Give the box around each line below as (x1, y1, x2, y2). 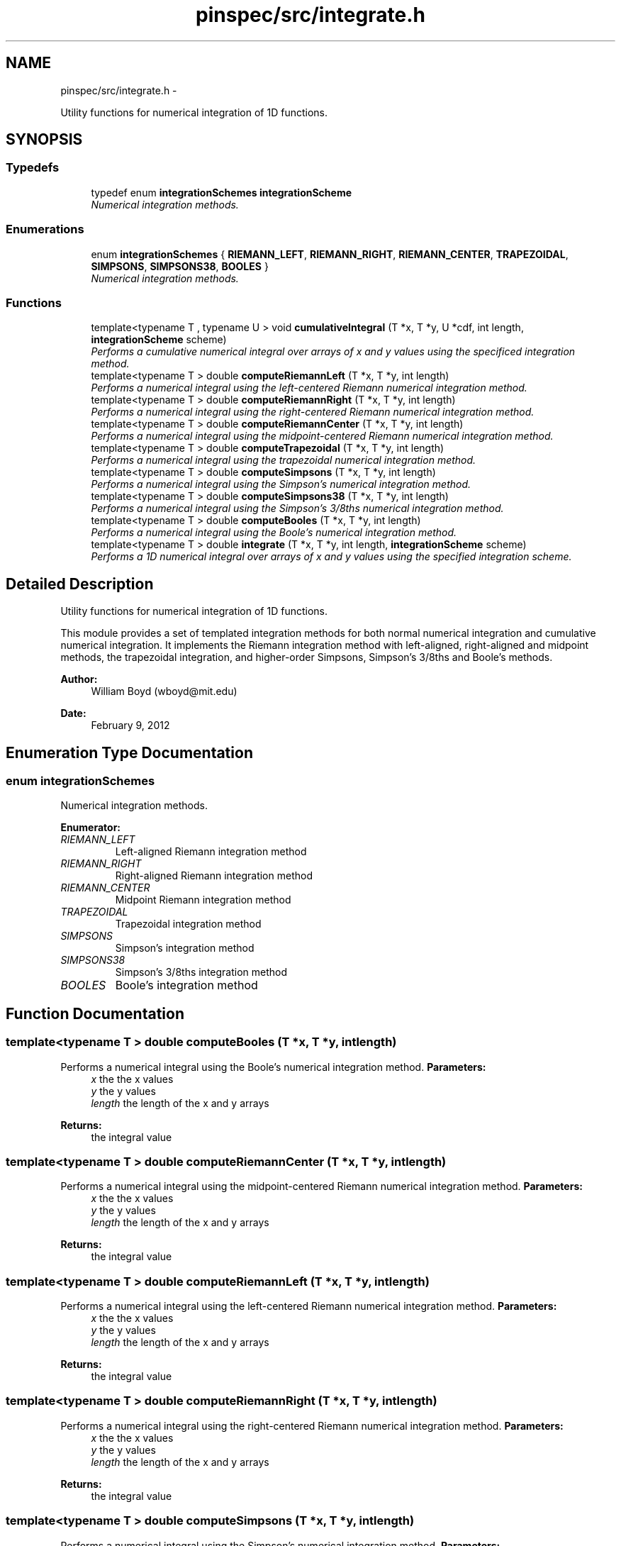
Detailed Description (6, 574, 154, 593)
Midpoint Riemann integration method (115, 894, 291, 906)
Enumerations (6, 222, 84, 237)
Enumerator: (60, 821, 121, 834)
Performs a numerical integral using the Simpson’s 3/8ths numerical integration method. (91, 502, 504, 515)
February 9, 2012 (91, 719, 170, 732)
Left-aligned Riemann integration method (115, 845, 307, 858)
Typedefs (6, 160, 60, 175)
